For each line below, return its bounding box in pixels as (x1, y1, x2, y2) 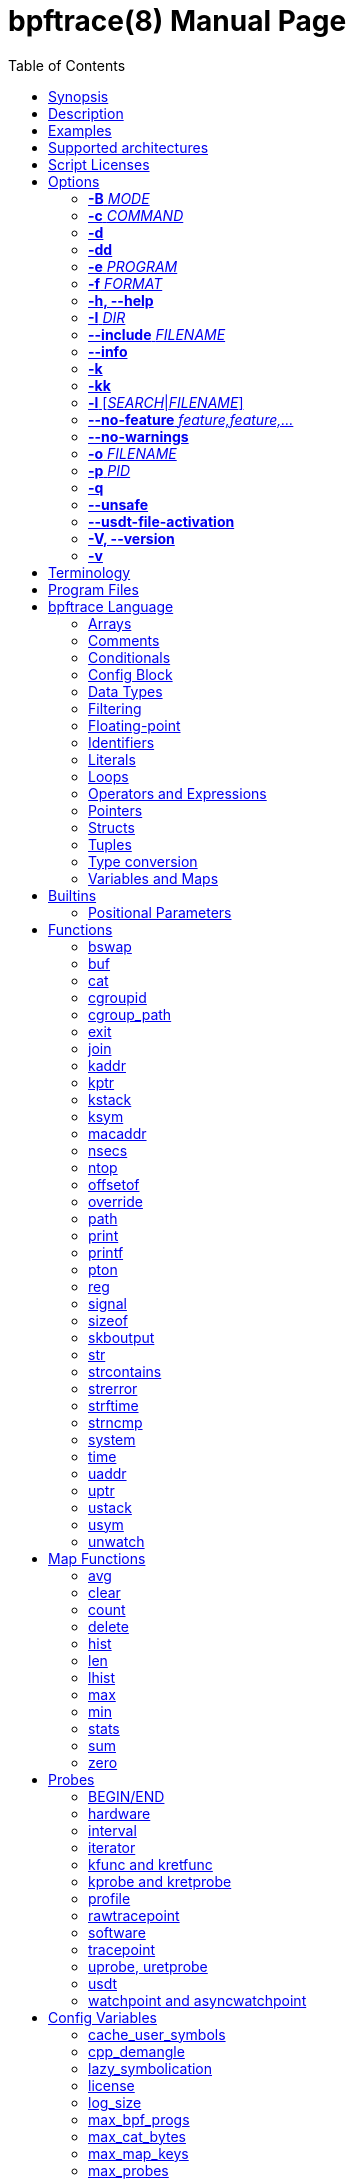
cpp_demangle (88, 2042, 185, 2060)
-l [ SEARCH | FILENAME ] (88, 393, 244, 411)
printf (88, 1243, 124, 1261)
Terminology (48, 563, 131, 581)
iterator (88, 1838, 136, 1856)
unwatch (88, 1532, 145, 1550)
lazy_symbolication (88, 2059, 213, 2077)
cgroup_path (88, 1005, 172, 1023)
